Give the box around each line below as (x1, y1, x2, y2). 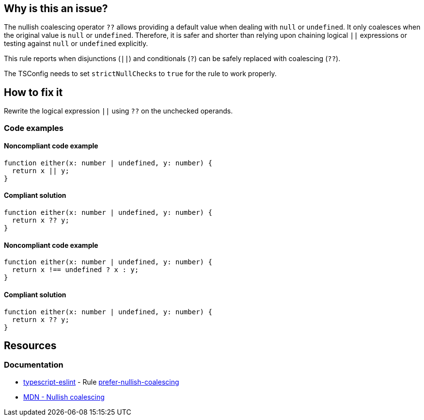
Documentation (4, 360, 63, 370)
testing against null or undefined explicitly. (4, 39, 148, 48)
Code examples (4, 123, 64, 133)
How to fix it (4, 86, 63, 98)
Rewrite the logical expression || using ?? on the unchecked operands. (4, 107, 233, 115)
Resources (4, 339, 57, 352)
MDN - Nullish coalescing (23, 392, 105, 401)
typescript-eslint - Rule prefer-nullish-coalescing (23, 377, 179, 386)
